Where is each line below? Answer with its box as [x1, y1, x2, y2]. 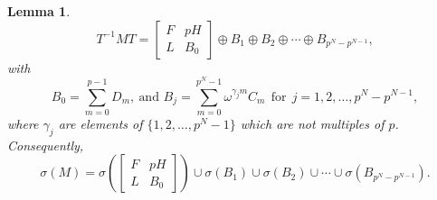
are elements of [58, 114, 143, 132]
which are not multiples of [240, 114, 385, 132]
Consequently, [7, 135, 84, 154]
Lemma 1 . [7, 2, 71, 20]
